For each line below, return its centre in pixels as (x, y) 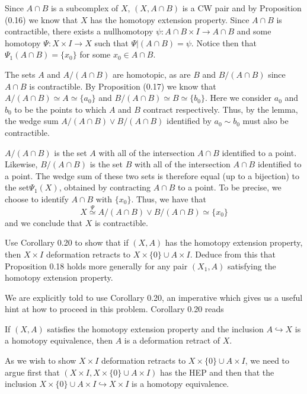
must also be (266, 121)
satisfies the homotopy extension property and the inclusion (155, 328)
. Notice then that (224, 42)
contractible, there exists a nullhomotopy (79, 31)
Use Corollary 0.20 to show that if (67, 242)
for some (95, 54)
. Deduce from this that (233, 254)
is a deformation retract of (172, 340)
